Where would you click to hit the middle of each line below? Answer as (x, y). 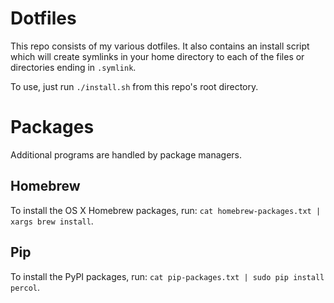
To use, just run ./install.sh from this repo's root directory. (134, 86)
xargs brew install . (52, 221)
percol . (25, 287)
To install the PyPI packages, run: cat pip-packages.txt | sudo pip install (167, 276)
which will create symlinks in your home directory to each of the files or (157, 56)
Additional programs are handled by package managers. (126, 154)
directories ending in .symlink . (73, 67)
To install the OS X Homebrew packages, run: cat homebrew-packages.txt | (166, 210)
